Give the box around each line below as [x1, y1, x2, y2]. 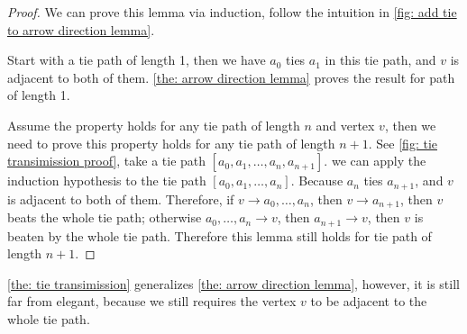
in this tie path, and [325, 50, 436, 69]
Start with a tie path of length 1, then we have [7, 50, 266, 69]
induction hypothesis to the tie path [7, 171, 206, 190]
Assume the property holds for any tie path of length [7, 115, 300, 134]
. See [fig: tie [368, 133, 437, 152]
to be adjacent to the [310, 292, 427, 311]
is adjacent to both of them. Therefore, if [7, 189, 234, 208]
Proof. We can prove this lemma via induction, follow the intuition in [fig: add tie [7, 3, 457, 21]
